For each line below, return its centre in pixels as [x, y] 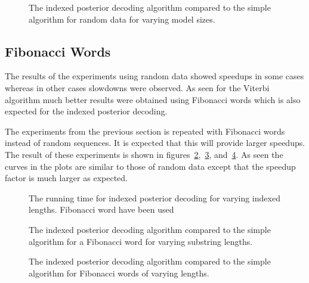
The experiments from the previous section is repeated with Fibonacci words [145, 131]
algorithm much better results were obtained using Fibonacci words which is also [153, 99]
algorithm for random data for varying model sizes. [122, 19]
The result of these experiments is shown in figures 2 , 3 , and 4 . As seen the [144, 154]
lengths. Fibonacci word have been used [101, 209]
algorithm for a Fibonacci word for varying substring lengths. [141, 241]
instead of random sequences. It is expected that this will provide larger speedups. [155, 143]
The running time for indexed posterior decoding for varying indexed [154, 198]
